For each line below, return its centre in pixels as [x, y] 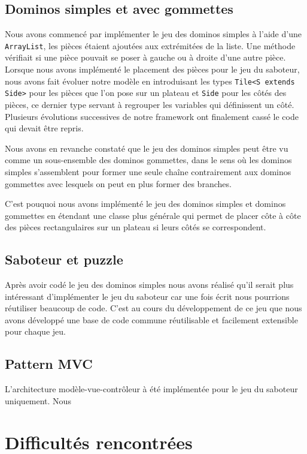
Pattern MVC [49, 364]
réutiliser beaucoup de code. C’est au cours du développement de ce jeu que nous [153, 308]
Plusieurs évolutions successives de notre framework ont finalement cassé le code [152, 116]
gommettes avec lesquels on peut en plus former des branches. [118, 183]
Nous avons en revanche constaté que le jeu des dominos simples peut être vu [147, 148]
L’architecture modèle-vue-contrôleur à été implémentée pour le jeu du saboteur [151, 389]
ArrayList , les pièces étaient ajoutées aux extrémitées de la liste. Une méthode [150, 45]
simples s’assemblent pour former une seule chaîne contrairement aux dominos [148, 171]
